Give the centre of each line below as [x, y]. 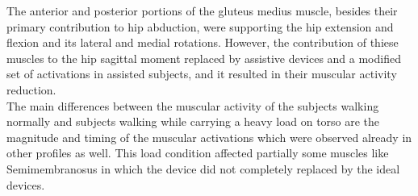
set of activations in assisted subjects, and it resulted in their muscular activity [202, 74]
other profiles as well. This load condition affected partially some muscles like [198, 153]
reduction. [31, 89]
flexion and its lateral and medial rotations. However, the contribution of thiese [203, 42]
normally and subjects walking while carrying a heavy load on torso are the [193, 121]
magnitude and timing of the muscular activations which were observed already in [209, 137]
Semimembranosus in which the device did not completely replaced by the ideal [203, 168]
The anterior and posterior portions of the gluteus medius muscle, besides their [202, 10]
